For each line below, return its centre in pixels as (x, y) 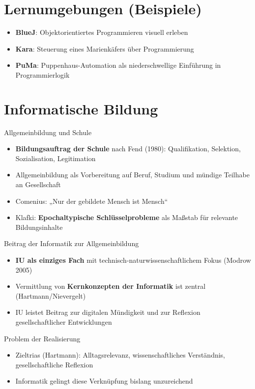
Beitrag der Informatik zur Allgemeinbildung (71, 243)
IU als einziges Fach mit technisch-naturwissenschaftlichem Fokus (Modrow (133, 260)
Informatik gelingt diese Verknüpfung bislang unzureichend (104, 381)
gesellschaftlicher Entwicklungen (64, 321)
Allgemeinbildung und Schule (48, 132)
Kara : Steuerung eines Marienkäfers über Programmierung (105, 48)
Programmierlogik (42, 74)
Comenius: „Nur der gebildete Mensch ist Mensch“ (92, 201)
